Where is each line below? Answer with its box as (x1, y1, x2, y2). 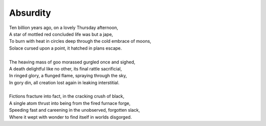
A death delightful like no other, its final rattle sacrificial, (9, 65, 122, 71)
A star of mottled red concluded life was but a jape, (9, 31, 113, 37)
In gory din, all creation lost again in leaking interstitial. (9, 79, 120, 86)
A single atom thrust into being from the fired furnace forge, (9, 100, 131, 106)
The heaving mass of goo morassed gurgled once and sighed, (9, 59, 135, 65)
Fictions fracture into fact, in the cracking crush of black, (9, 94, 125, 99)
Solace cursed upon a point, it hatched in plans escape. (9, 45, 122, 51)
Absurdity (9, 7, 51, 18)
